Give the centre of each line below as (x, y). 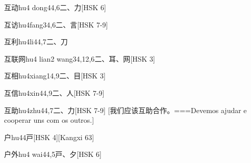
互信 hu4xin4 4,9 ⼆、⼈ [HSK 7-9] (54, 92)
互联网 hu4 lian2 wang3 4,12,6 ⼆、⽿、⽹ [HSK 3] (80, 58)
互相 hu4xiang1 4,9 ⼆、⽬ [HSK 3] (55, 76)
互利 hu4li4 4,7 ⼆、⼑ (36, 42)
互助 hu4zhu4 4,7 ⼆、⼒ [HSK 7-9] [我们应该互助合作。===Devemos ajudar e (125, 110)
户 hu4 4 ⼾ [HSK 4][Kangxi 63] (49, 137)
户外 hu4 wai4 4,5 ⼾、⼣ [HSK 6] (53, 154)
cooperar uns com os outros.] (49, 120)
